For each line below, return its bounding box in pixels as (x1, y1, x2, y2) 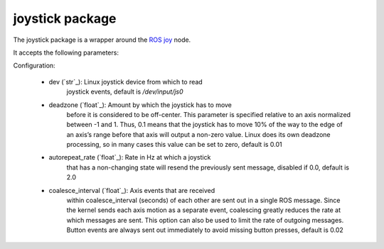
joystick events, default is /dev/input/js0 (66, 87, 184, 96)
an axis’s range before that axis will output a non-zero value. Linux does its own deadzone (66, 130, 331, 138)
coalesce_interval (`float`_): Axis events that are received (48, 186, 215, 194)
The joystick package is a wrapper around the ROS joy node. (13, 35, 191, 44)
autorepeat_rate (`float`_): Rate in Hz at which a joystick (48, 153, 211, 162)
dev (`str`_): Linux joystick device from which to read (48, 77, 203, 86)
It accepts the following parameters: (13, 48, 119, 57)
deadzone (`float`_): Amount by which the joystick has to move (48, 100, 233, 109)
